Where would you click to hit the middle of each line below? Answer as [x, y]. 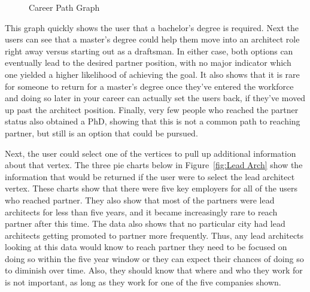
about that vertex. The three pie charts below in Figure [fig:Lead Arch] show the [154, 165]
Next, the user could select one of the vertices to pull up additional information [151, 153]
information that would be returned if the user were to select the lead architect [150, 176]
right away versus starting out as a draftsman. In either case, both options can [149, 51]
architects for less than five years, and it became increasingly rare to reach [141, 212]
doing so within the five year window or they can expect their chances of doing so [154, 258]
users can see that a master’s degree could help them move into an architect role [152, 39]
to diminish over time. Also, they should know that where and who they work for [154, 270]
